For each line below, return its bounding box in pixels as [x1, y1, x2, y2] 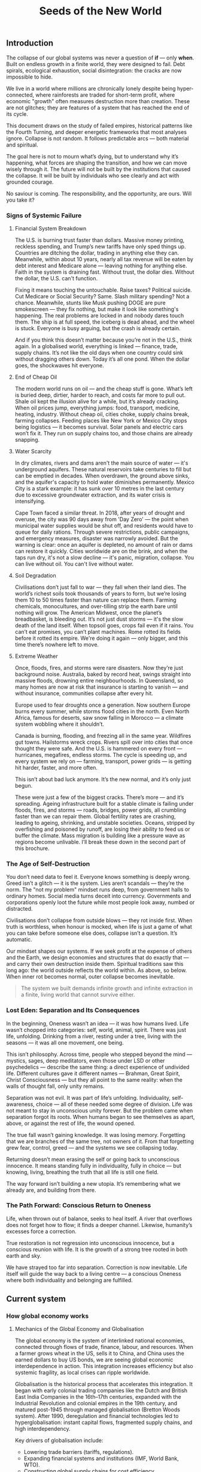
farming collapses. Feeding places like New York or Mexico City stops [14, 417, 187, 424]
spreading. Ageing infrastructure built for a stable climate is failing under [14, 800, 194, 807]
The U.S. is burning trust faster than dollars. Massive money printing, [14, 236, 185, 244]
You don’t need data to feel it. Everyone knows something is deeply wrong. [6, 873, 191, 881]
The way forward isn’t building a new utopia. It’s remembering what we [6, 1180, 181, 1187]
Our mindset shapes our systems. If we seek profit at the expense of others [6, 947, 193, 955]
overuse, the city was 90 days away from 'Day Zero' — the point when [14, 515, 189, 523]
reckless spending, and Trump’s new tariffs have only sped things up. [14, 243, 187, 250]
